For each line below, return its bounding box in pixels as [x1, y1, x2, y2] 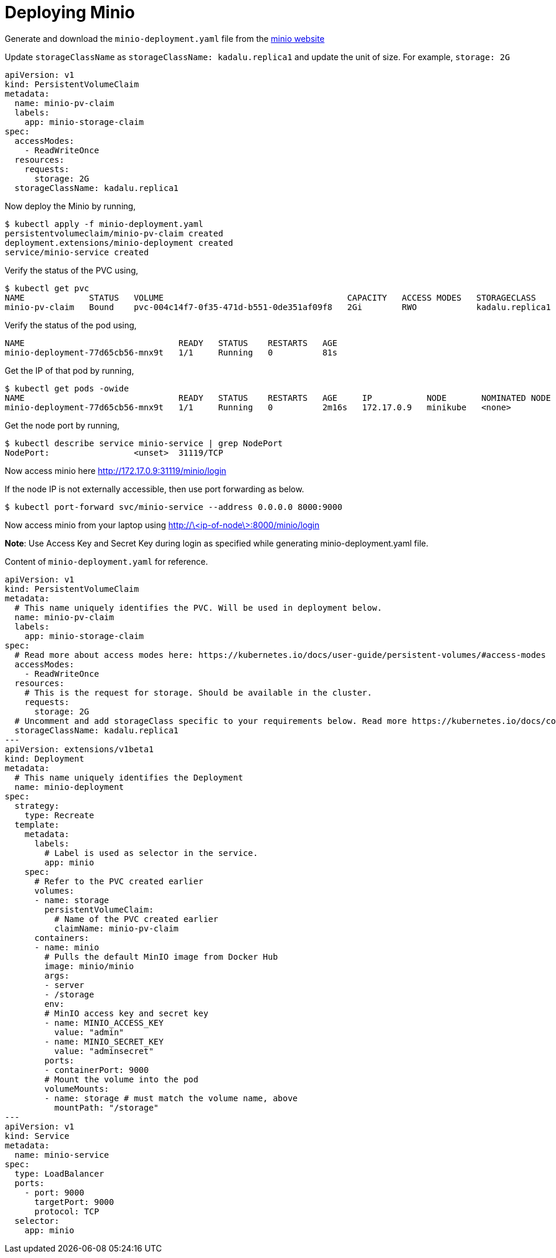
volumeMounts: [44, 1084, 110, 1094]
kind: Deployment [5, 753, 84, 763]
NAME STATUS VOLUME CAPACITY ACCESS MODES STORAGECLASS [5, 292, 536, 302]
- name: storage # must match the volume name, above [44, 1093, 298, 1103]
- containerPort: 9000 [44, 1065, 149, 1075]
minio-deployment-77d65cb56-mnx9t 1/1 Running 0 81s [5, 347, 337, 357]
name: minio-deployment [14, 782, 124, 792]
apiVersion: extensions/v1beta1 [5, 744, 154, 754]
